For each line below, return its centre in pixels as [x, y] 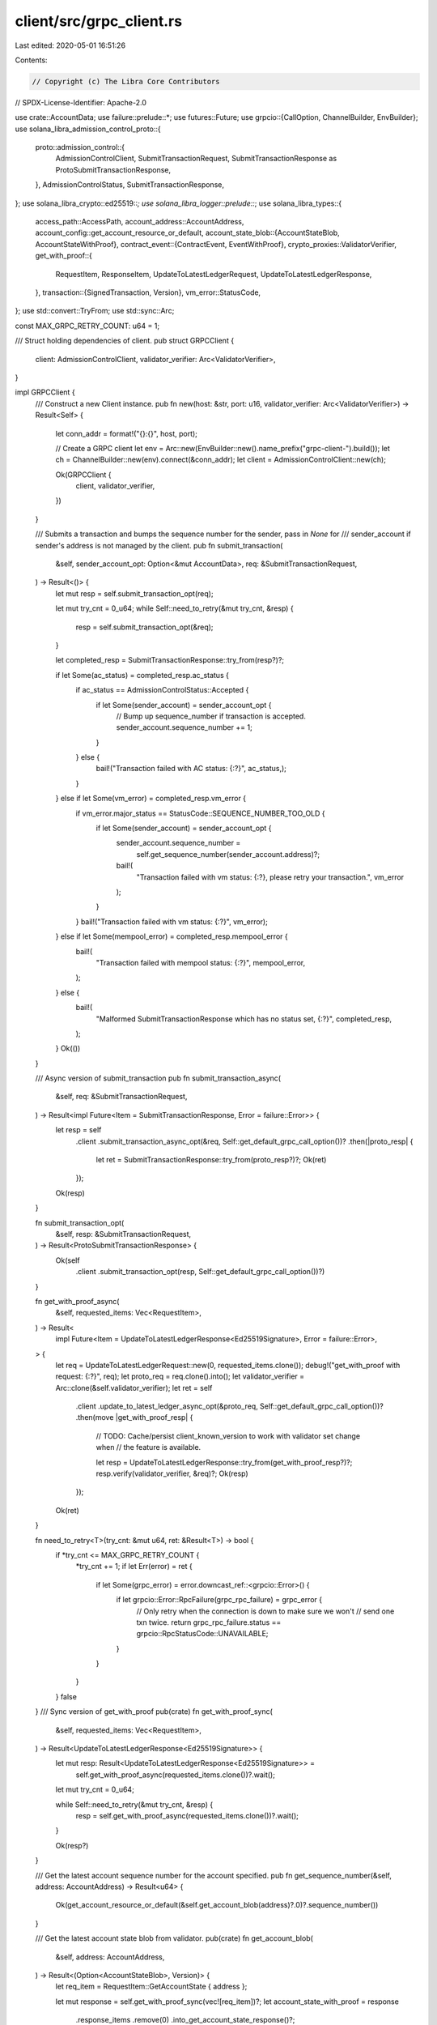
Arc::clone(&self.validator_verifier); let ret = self [134, 1388]
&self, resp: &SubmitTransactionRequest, [123, 1234]
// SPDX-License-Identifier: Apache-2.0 [81, 102]
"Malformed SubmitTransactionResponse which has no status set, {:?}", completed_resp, [244, 1019]
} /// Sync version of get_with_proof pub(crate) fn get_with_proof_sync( [154, 1712]
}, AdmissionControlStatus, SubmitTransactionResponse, [129, 185]
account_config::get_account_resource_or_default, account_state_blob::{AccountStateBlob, [187, 233]
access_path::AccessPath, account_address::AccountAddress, [140, 222]
